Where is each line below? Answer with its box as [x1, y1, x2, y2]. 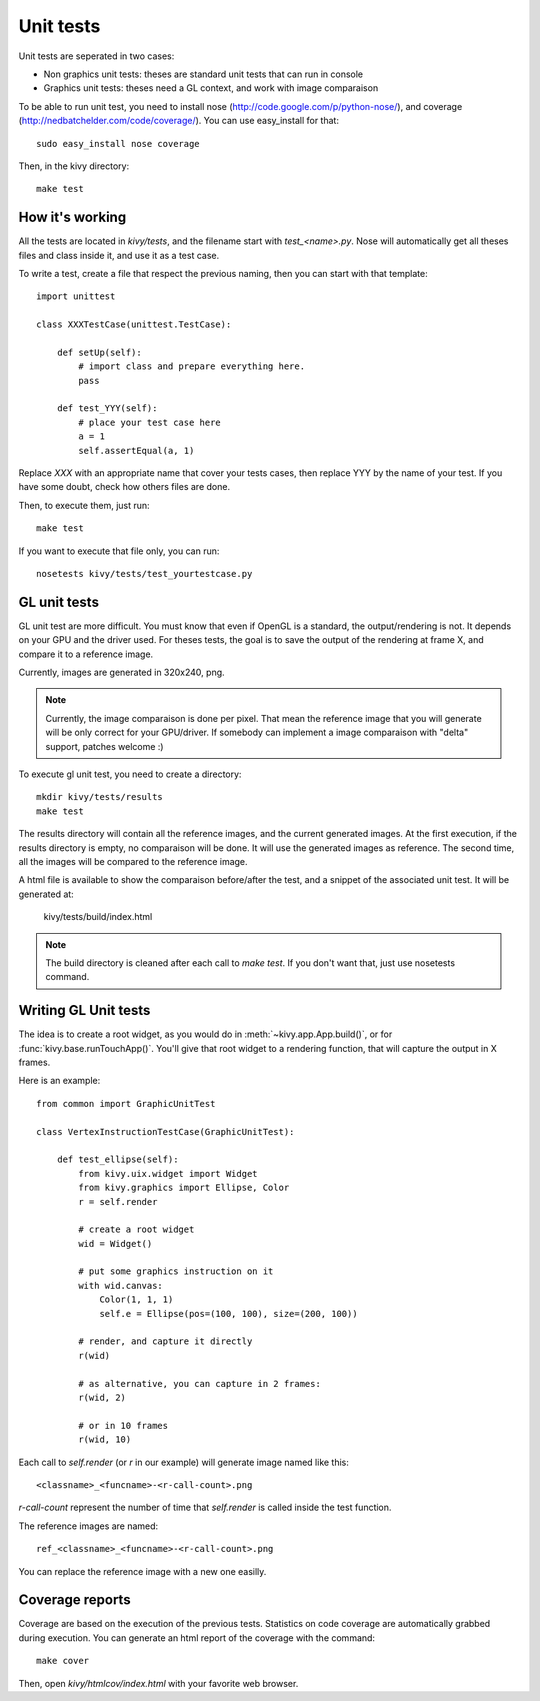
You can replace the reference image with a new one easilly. [18, 1565, 267, 1577]
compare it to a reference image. [18, 648, 154, 660]
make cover [36, 1655, 90, 1667]
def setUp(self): [56, 346, 142, 358]
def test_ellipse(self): [56, 1154, 179, 1165]
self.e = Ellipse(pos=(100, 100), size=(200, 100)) [99, 1308, 359, 1319]
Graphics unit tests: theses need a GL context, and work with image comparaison [43, 82, 379, 94]
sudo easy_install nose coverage [36, 138, 200, 149]
